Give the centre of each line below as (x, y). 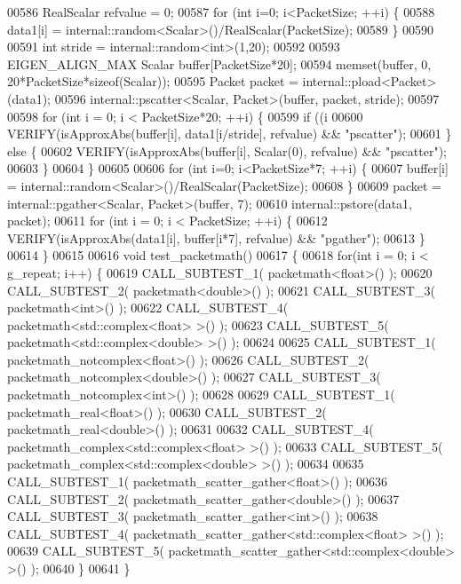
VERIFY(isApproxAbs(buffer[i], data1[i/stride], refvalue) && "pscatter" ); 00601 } (230, 134)
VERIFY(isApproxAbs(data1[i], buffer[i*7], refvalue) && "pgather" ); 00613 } (216, 237)
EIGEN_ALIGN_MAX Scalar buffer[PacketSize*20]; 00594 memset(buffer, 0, (219, 63)
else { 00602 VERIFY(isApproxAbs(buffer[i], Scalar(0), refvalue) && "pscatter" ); (227, 150)
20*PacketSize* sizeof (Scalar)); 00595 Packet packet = (153, 81)
